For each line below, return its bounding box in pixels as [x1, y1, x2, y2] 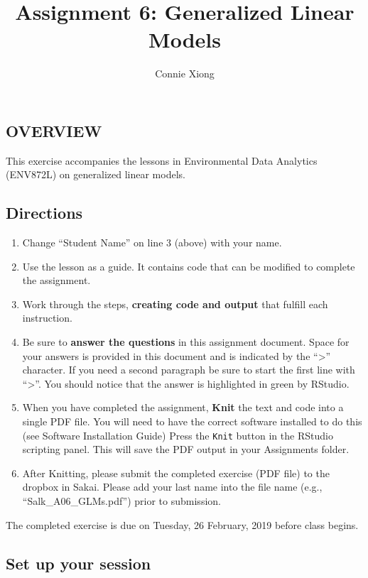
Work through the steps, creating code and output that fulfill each [22, 296, 328, 311]
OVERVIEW [6, 119, 102, 141]
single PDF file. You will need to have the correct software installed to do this [22, 414, 362, 429]
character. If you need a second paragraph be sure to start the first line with [22, 362, 355, 377]
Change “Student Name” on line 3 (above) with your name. [22, 235, 282, 250]
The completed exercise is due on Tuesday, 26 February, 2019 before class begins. [6, 517, 359, 532]
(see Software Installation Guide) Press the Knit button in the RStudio [22, 427, 333, 442]
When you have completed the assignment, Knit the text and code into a [22, 400, 344, 415]
